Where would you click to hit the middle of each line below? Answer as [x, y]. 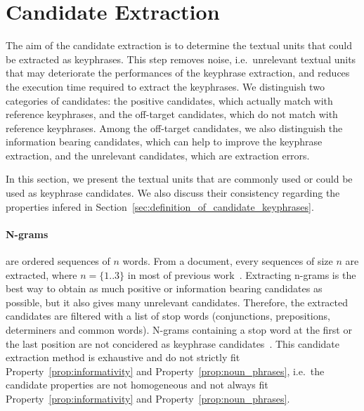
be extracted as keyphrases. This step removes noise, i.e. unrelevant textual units [181, 59]
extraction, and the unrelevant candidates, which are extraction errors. [158, 155]
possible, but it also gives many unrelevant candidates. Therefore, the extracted [177, 302]
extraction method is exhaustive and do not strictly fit [123, 357]
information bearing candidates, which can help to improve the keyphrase [164, 142]
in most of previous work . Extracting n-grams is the [242, 274]
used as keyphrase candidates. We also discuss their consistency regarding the [173, 193]
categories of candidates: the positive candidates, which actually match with [169, 100]
